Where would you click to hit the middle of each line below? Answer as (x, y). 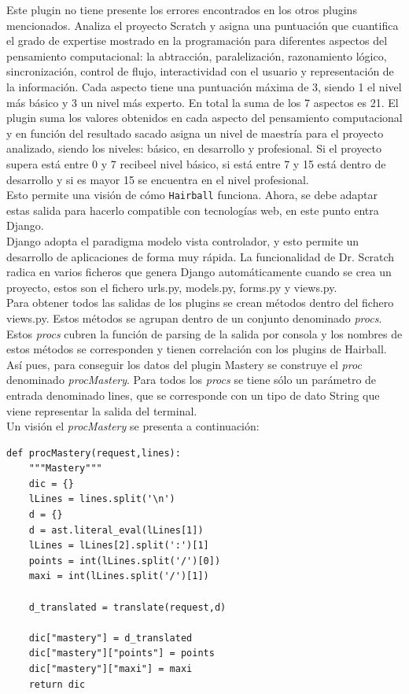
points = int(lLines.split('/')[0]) (125, 561)
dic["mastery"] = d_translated (111, 638)
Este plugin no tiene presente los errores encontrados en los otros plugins (182, 9)
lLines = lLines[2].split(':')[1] (119, 546)
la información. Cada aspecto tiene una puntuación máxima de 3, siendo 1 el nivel (204, 86)
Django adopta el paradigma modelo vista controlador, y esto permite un (183, 240)
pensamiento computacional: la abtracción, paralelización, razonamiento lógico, (197, 55)
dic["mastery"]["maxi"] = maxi (111, 669)
